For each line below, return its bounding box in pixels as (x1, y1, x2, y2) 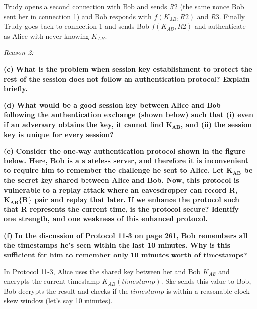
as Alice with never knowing (4, 30, 89, 41)
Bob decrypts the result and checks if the (4, 285, 128, 296)
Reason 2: (4, 47, 34, 57)
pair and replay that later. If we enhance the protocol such (34, 194, 239, 205)
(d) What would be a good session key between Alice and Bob (4, 100, 221, 110)
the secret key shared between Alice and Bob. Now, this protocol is (4, 174, 239, 185)
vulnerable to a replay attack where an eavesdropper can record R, (4, 184, 238, 195)
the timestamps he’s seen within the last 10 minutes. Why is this (4, 240, 231, 250)
